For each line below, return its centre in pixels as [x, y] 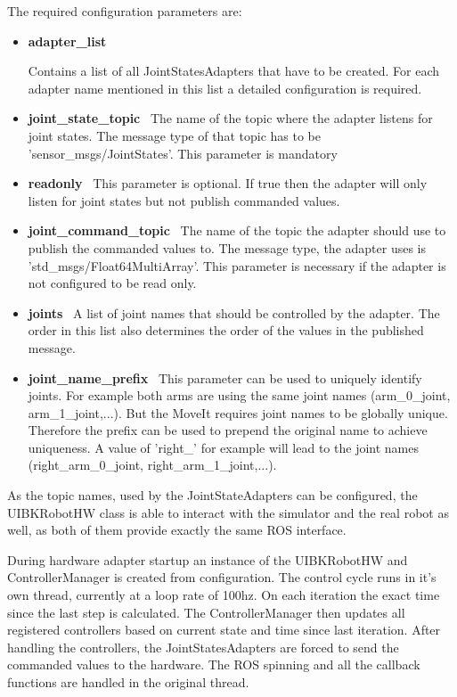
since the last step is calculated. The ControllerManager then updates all [206, 612]
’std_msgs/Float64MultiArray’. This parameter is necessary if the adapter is [237, 265]
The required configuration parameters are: [125, 11]
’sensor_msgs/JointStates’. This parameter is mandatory [183, 153]
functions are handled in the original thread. [128, 682]
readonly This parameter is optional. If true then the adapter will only [228, 183]
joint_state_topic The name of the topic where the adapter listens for [230, 118]
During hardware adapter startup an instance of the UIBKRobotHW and [208, 559]
